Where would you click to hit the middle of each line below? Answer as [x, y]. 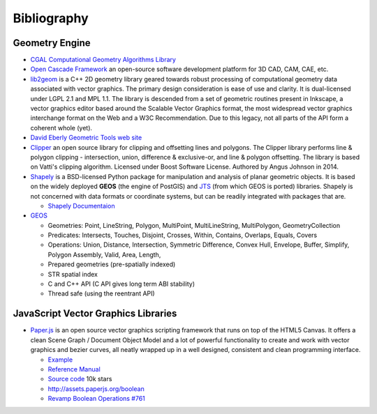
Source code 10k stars [80, 379]
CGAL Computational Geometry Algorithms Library [103, 60]
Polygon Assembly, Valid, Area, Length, [104, 254]
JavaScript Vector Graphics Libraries [95, 314]
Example [60, 360]
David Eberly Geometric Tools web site [86, 138]
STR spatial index [73, 274]
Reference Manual [74, 369]
